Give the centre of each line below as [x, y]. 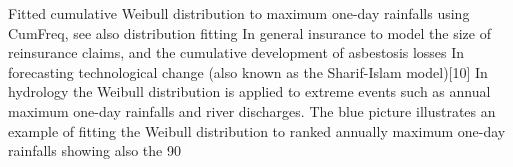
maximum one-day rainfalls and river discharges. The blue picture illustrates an [252, 110]
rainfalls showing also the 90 [94, 150]
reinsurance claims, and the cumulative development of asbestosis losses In [236, 52]
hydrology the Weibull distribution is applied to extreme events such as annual [249, 91]
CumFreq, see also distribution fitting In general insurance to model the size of [249, 32]
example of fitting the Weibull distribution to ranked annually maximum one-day [257, 130]
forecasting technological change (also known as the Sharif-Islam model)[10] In [248, 71]
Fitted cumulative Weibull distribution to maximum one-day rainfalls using [239, 13]
